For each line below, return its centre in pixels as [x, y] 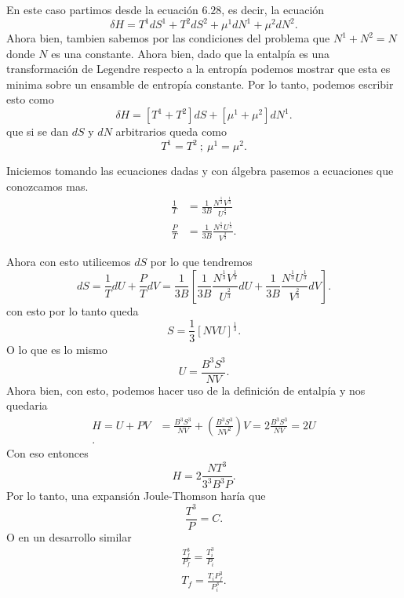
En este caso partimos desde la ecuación [102, 9]
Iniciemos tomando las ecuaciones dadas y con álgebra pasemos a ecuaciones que [200, 171]
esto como [30, 99]
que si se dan [38, 131]
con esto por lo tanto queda [73, 310]
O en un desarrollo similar [69, 536]
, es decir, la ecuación [273, 9]
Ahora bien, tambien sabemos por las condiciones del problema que [168, 38]
